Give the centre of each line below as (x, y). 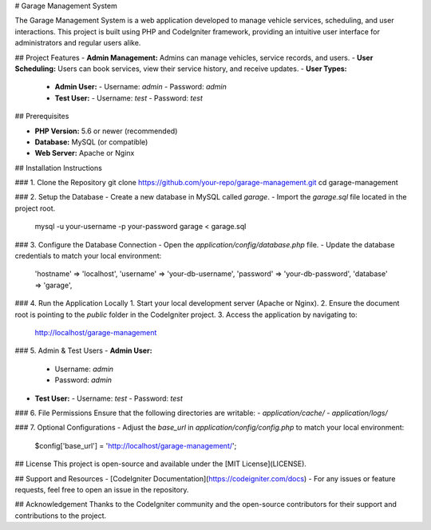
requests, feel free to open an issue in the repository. (102, 489)
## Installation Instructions (59, 168)
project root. (35, 208)
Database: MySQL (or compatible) (91, 142)
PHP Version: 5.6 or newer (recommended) (106, 131)
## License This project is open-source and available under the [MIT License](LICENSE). (161, 464)
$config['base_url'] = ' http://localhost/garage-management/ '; (136, 445)
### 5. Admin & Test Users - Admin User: (83, 350)
